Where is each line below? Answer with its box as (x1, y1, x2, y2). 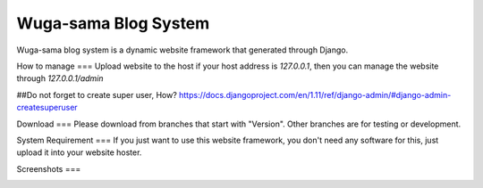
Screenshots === (16, 163, 81, 174)
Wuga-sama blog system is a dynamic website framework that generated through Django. (16, 45, 349, 55)
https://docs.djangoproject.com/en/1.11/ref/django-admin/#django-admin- (179, 89, 452, 100)
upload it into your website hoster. (16, 147, 142, 158)
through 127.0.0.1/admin (16, 73, 104, 84)
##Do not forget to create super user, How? (16, 89, 178, 100)
